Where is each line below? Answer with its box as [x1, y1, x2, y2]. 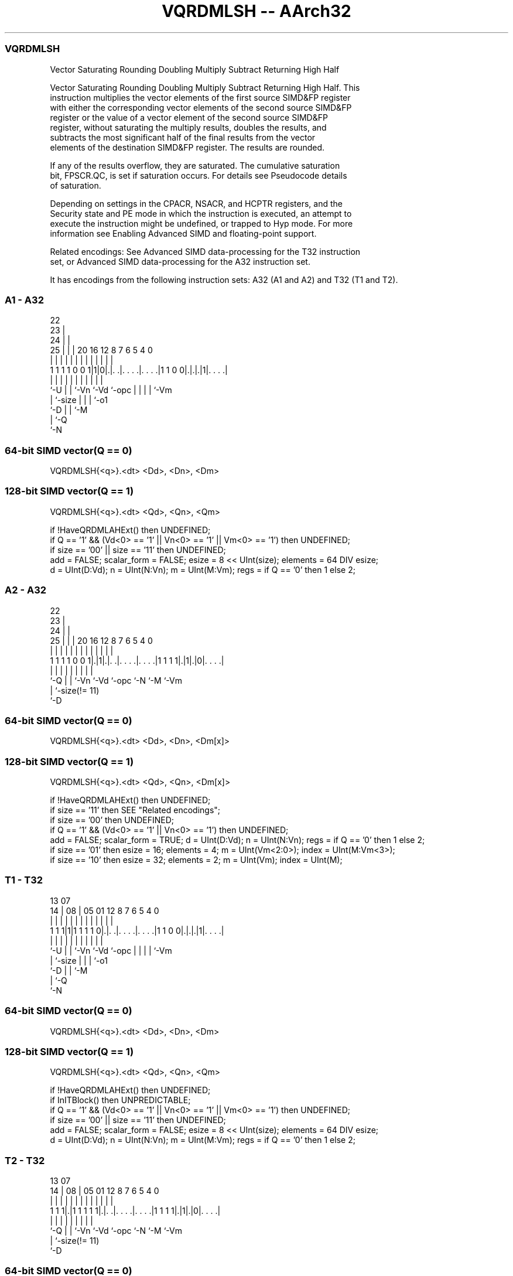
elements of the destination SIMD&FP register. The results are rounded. [50, 142, 325, 152]
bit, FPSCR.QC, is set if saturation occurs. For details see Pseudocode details [50, 170, 347, 180]
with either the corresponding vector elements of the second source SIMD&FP [50, 102, 352, 112]
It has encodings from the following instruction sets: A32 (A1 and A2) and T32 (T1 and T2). [50, 274, 398, 285]
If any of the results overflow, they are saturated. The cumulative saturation [50, 160, 340, 170]
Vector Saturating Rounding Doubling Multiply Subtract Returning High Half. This [50, 82, 360, 93]
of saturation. [50, 180, 101, 190]
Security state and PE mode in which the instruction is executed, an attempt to [50, 208, 352, 219]
